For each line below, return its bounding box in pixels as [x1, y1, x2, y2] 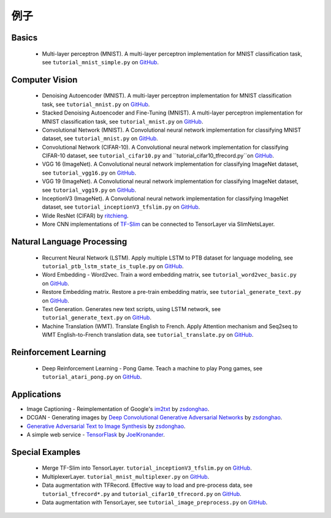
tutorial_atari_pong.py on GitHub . [42, 373, 142, 380]
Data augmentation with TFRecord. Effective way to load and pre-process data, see [42, 481, 253, 489]
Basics [11, 32, 38, 43]
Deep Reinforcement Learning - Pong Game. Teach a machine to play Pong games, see [42, 364, 263, 372]
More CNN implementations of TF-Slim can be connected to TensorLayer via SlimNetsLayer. [42, 220, 275, 228]
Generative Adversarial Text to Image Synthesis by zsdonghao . [26, 422, 186, 430]
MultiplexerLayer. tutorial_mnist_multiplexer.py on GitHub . [42, 473, 210, 480]
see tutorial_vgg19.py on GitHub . [42, 186, 137, 193]
